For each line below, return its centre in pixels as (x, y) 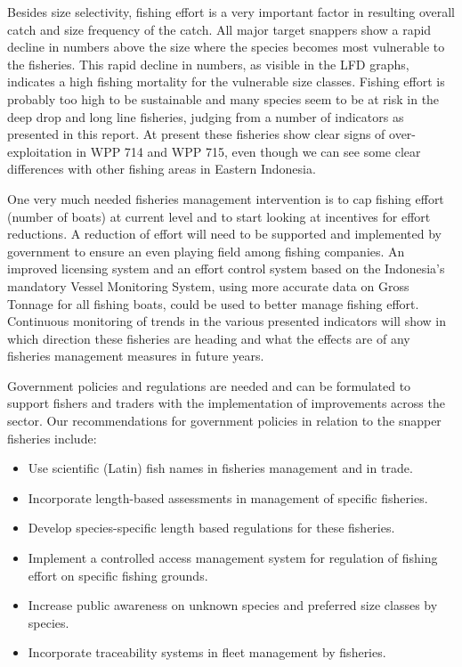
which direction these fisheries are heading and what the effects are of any (209, 338)
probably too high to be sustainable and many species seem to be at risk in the (223, 98)
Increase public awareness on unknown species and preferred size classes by (233, 605)
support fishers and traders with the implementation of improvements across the (226, 403)
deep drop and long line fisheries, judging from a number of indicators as (206, 116)
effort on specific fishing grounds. (118, 575)
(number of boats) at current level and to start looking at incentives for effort (219, 216)
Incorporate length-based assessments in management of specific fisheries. (228, 497)
